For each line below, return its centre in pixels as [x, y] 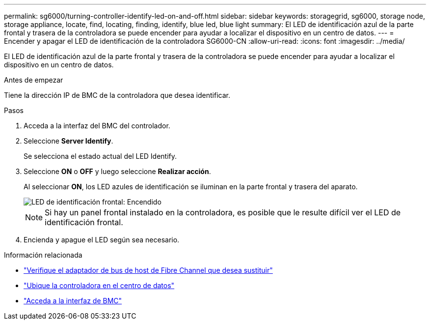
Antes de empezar [34, 80]
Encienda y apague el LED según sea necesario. [102, 240]
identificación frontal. [84, 222]
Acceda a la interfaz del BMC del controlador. [97, 126]
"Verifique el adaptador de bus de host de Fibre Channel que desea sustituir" [148, 270]
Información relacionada [43, 255]
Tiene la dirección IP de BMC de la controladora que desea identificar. [117, 95]
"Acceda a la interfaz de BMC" [73, 301]
